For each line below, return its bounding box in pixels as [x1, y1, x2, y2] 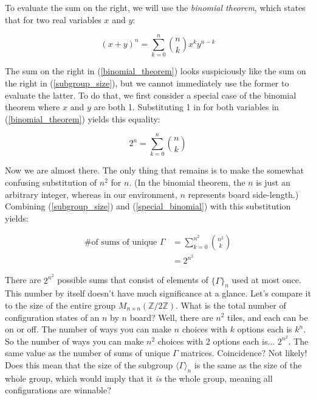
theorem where [5, 100, 60, 113]
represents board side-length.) [188, 188, 299, 200]
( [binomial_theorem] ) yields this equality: [5, 112, 160, 125]
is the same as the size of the [194, 358, 302, 371]
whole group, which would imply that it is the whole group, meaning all [5, 371, 273, 384]
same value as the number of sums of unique [5, 346, 170, 359]
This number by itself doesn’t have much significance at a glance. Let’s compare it [5, 287, 311, 300]
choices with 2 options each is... [157, 334, 275, 347]
